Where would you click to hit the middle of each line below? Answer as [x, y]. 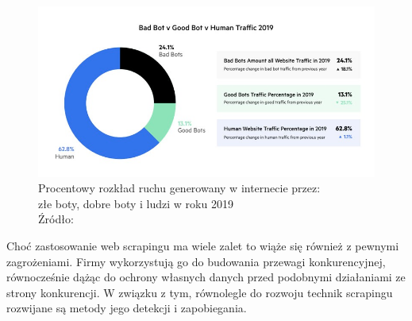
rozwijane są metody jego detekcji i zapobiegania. [127, 308]
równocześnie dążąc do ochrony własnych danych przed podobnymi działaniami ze [206, 277]
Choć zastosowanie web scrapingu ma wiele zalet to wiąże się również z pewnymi [203, 246]
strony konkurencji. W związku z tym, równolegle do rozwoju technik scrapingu [200, 292]
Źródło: [56, 219]
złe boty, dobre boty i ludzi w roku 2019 [136, 203]
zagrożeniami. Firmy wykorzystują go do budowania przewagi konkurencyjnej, [196, 261]
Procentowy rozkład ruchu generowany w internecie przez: [179, 188]
